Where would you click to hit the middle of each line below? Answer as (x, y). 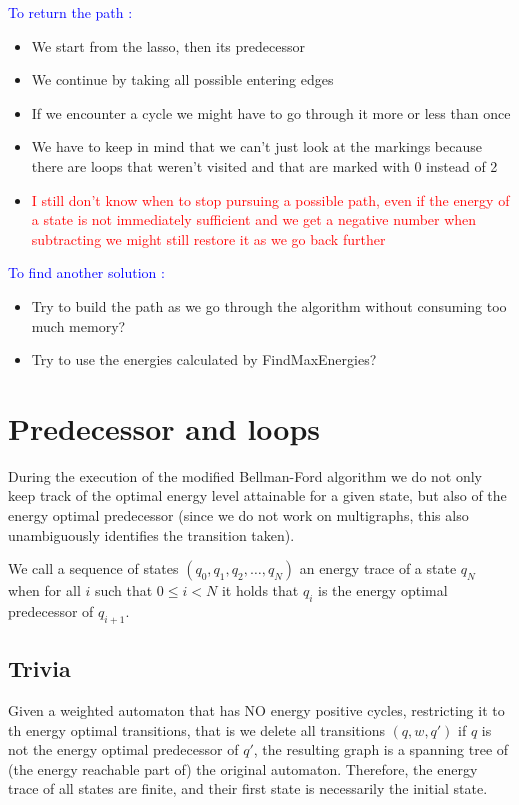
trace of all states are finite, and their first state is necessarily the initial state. (248, 788)
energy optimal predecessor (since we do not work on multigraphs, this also (238, 515)
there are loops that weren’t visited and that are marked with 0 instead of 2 (264, 165)
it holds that (260, 590)
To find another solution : (86, 272)
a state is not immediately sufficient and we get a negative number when (254, 219)
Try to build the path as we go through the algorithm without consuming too (269, 305)
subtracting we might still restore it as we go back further (208, 238)
